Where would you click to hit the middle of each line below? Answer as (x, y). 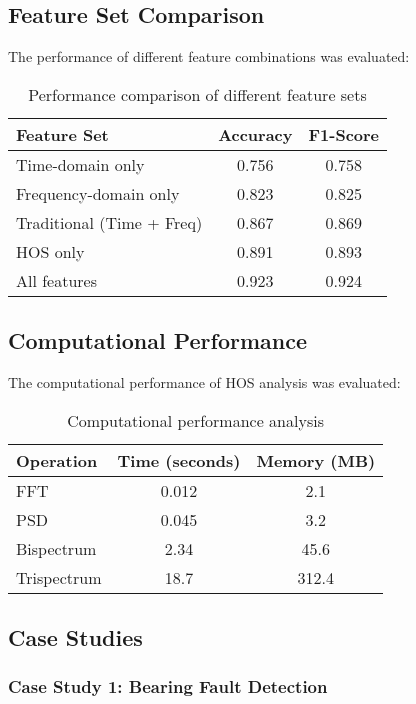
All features (57, 280)
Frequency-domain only (98, 193)
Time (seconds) (179, 460)
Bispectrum (56, 548)
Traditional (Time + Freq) (109, 222)
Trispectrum (59, 577)
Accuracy (255, 134)
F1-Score (344, 134)
